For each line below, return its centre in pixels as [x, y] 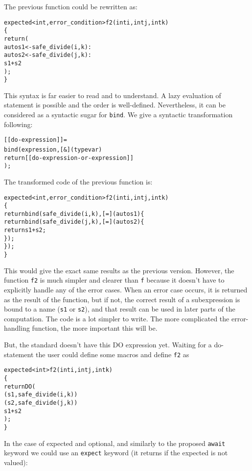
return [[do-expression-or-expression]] [69, 158]
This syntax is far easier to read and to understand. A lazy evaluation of [113, 95]
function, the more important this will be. [95, 328]
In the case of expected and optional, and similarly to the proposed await [115, 443]
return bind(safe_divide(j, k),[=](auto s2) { [74, 222]
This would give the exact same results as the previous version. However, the [119, 270]
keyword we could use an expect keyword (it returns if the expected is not [116, 453]
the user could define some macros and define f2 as [113, 354]
